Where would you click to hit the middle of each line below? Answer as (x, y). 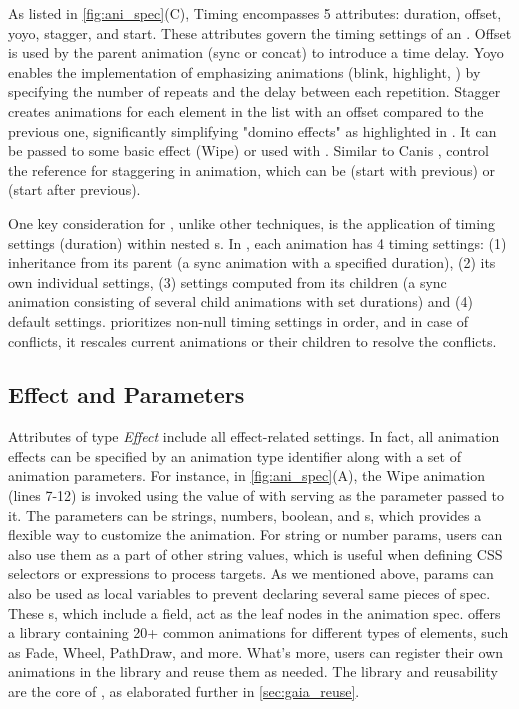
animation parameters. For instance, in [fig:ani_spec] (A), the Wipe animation (246, 475)
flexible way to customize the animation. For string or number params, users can (255, 534)
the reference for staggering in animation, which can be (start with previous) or (252, 169)
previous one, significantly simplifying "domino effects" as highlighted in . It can (252, 130)
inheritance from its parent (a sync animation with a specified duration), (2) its (252, 262)
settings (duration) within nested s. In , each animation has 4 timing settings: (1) (257, 242)
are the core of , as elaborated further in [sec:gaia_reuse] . (184, 691)
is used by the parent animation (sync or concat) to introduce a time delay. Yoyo (256, 52)
